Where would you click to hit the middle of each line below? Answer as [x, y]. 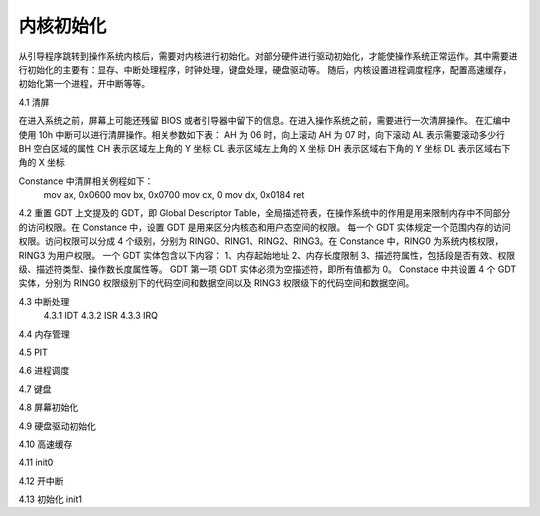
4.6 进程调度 [44, 371]
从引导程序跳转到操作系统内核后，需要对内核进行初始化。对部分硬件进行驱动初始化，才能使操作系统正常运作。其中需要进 [268, 56]
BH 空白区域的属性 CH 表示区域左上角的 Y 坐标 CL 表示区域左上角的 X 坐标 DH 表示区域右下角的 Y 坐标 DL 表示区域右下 [264, 148]
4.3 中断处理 [44, 301]
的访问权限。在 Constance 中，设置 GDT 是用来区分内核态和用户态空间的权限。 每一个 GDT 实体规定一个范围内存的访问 [265, 227]
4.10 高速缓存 [45, 444]
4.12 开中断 [41, 481]
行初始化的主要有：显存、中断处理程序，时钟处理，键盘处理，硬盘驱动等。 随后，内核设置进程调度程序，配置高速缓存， [265, 69]
